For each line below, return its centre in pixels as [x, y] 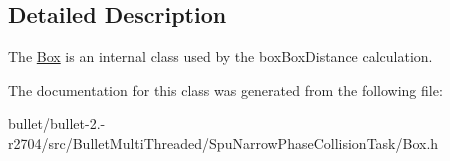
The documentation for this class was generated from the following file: [225, 89]
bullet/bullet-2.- [57, 123]
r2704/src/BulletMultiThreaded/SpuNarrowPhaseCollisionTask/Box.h [223, 142]
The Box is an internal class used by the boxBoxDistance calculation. [220, 56]
